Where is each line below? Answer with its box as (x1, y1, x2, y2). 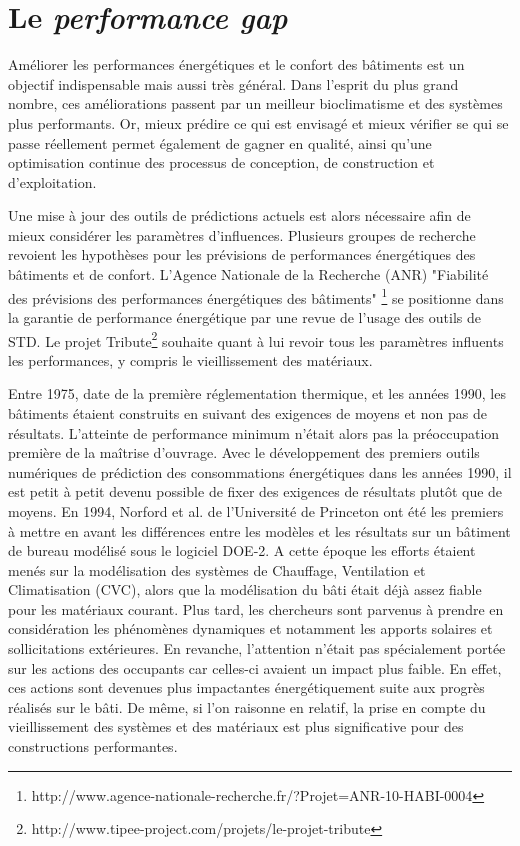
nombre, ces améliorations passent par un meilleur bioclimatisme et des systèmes (8, 93, 503, 114)
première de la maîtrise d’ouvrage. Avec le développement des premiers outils (8, 442, 480, 463)
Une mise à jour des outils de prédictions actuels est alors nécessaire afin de (8, 205, 471, 226)
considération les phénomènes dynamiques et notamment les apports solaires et (8, 618, 493, 639)
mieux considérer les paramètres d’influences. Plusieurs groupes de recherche (8, 224, 476, 245)
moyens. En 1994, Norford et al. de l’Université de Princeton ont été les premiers (8, 500, 504, 521)
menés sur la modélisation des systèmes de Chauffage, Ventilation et (8, 559, 426, 580)
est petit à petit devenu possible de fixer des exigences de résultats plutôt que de (8, 481, 503, 502)
